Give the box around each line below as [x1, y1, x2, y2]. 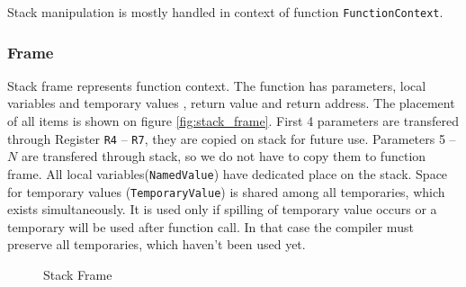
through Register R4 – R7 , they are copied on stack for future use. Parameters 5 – [7, 129, 456, 148]
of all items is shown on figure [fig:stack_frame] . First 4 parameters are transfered [7, 112, 459, 130]
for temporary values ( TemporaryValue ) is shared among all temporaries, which [7, 182, 445, 201]
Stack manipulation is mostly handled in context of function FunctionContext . [7, 3, 444, 21]
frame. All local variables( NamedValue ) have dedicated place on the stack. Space [7, 164, 448, 183]
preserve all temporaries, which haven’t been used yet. [7, 235, 306, 254]
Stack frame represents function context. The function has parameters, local [7, 76, 426, 94]
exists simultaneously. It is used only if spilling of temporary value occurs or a [7, 200, 437, 219]
